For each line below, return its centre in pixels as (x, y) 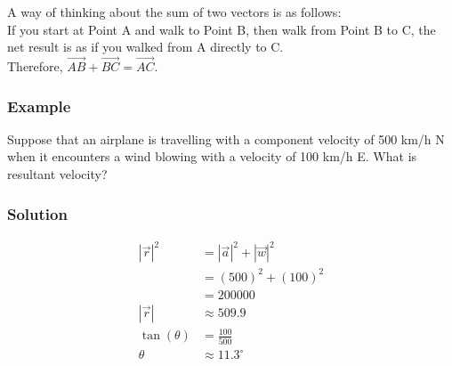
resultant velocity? (57, 174)
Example (39, 106)
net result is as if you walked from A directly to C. (145, 47)
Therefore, (35, 66)
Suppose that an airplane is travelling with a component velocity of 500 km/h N (226, 138)
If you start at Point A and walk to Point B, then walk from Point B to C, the (222, 29)
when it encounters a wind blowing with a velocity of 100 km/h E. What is (212, 156)
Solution (37, 213)
